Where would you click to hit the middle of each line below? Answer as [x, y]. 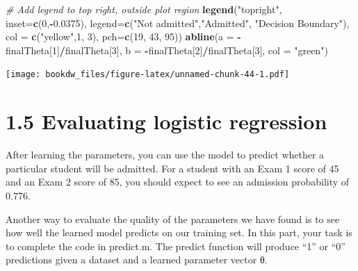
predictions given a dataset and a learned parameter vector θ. [137, 260]
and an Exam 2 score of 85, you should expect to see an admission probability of [178, 182]
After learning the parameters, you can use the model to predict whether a [165, 155]
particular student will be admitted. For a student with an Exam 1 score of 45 [172, 168]
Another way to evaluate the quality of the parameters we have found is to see [173, 219]
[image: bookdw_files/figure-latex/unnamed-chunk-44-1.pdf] [148, 75]
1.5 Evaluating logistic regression [166, 121]
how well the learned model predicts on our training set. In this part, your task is [179, 232]
